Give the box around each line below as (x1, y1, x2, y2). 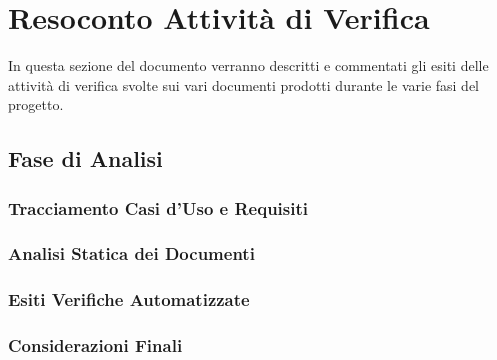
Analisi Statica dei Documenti (8, 241, 255, 266)
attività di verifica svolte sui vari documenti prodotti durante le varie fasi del (8, 74, 480, 95)
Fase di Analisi (8, 143, 163, 174)
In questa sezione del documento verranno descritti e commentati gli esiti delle (8, 55, 489, 76)
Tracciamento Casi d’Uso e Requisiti (8, 195, 309, 220)
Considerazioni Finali (8, 333, 183, 358)
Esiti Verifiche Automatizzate (8, 287, 250, 312)
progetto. (8, 94, 64, 115)
